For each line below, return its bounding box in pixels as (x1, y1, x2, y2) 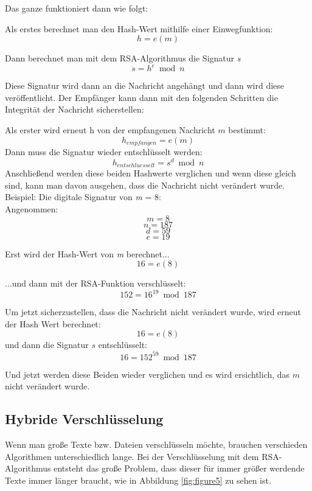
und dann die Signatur (5, 338, 89, 351)
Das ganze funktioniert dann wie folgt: (5, 2, 148, 14)
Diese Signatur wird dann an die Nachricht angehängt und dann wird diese (5, 79, 285, 92)
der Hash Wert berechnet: (5, 317, 101, 330)
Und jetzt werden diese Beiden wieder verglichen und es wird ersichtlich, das (5, 367, 290, 380)
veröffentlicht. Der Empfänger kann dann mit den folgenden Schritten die (5, 91, 278, 103)
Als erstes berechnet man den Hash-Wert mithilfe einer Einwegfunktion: (5, 22, 273, 35)
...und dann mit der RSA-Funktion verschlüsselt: (5, 277, 186, 290)
